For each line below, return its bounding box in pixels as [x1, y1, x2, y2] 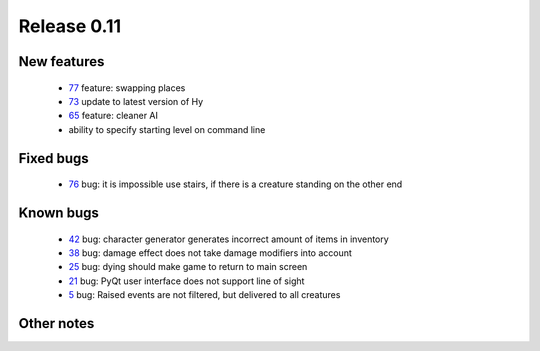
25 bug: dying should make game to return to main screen [68, 261, 308, 273]
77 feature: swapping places [68, 81, 186, 94]
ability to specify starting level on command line [68, 123, 266, 135]
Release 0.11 [18, 15, 122, 37]
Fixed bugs [18, 150, 89, 167]
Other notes [18, 315, 95, 332]
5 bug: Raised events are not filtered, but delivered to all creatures [68, 289, 341, 301]
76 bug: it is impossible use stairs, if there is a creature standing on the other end [68, 178, 403, 190]
